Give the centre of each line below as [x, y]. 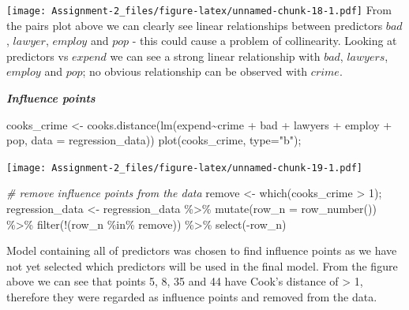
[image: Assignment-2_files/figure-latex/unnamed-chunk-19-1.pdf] [185, 168]
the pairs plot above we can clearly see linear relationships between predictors [195, 25]
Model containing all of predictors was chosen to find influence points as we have [202, 250]
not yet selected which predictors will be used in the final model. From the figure [202, 265]
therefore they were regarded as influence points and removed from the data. [192, 297]
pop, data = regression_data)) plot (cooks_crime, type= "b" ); [154, 140]
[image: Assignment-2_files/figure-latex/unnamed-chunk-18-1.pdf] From [199, 9]
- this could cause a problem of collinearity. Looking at [265, 41]
